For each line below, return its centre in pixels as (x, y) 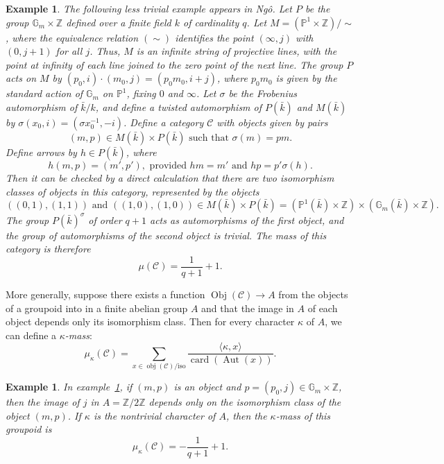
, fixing (141, 93)
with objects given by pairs (272, 122)
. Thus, (105, 51)
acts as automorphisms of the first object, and (247, 220)
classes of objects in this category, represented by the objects (133, 191)
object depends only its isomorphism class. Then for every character (150, 321)
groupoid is (29, 429)
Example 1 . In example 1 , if (69, 387)
